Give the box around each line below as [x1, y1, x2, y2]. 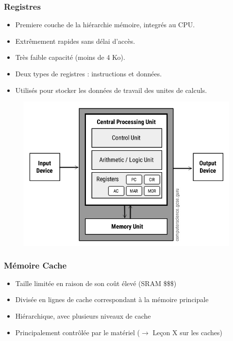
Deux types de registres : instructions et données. [15, 69, 162, 78]
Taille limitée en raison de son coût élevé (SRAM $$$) [15, 278, 177, 288]
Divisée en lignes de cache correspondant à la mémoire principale [15, 294, 209, 305]
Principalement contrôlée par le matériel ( [15, 327, 140, 337]
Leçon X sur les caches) [152, 327, 222, 337]
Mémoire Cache [4, 259, 67, 271]
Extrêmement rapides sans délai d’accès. [15, 36, 135, 46]
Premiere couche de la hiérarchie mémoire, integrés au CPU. [15, 19, 195, 30]
